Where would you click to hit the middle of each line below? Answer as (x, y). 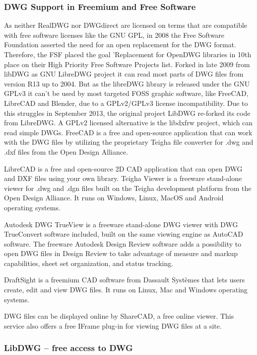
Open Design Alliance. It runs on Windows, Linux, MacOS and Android (114, 198)
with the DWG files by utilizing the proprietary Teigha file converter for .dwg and (129, 142)
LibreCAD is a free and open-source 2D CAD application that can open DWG (123, 168)
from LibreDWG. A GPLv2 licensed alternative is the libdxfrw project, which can (128, 123)
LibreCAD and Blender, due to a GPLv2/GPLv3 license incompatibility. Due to (126, 103)
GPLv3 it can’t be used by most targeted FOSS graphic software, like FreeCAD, (126, 93)
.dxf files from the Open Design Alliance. (66, 151)
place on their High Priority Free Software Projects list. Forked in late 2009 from (127, 64)
